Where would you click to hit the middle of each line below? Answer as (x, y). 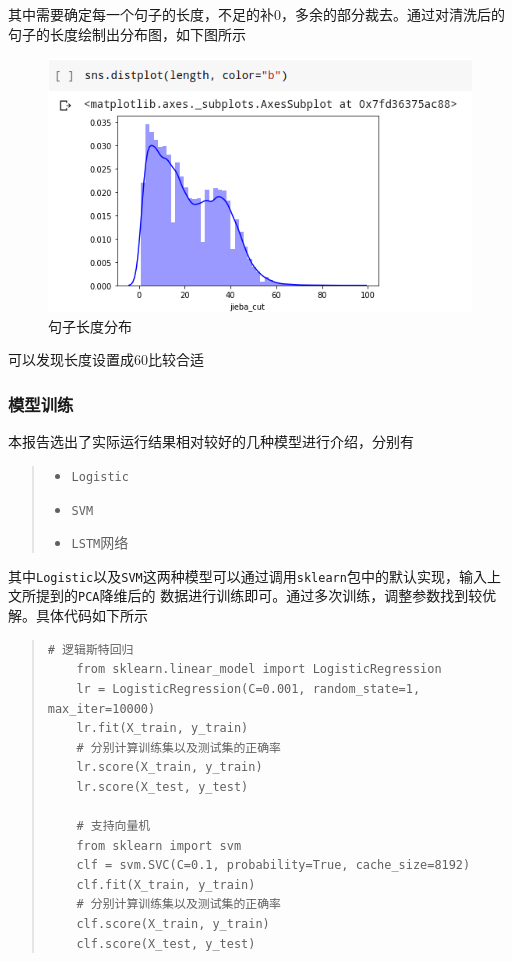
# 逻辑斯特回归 (90, 649)
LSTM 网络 (100, 542)
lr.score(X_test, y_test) (162, 786)
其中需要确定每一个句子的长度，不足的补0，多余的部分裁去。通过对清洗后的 (256, 14)
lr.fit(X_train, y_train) (162, 728)
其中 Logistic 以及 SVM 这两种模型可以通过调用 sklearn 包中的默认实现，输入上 (254, 575)
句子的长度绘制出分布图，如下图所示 (127, 33)
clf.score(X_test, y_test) (166, 943)
